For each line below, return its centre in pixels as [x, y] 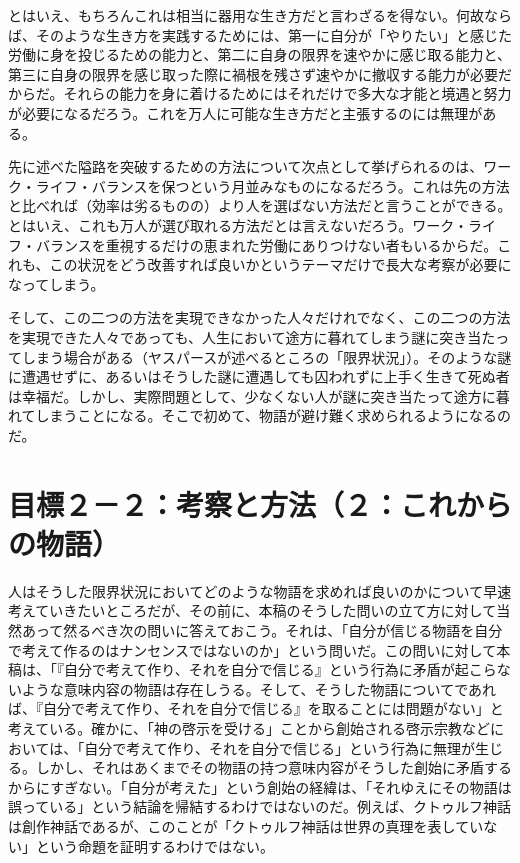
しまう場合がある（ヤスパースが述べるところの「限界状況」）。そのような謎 [266, 356]
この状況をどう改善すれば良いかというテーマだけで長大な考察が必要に [280, 264]
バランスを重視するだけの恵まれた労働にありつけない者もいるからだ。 [266, 244]
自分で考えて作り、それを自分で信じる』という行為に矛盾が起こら [280, 669]
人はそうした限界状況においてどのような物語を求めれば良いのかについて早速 [260, 590]
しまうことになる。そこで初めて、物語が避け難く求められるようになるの [273, 415]
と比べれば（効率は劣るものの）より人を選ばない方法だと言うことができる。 [260, 205]
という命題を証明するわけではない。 [154, 845]
